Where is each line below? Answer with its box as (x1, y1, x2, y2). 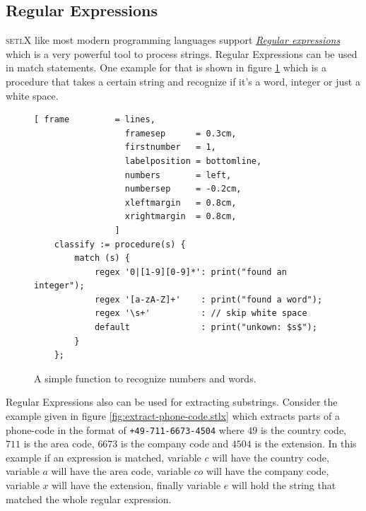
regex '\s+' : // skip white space (94, 308, 307, 319)
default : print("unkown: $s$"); (94, 322, 317, 333)
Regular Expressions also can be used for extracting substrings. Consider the (6, 394, 338, 409)
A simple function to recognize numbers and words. (34, 370, 256, 385)
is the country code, (260, 422, 347, 437)
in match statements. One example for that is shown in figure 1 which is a (6, 60, 326, 75)
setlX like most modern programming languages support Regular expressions (6, 33, 341, 47)
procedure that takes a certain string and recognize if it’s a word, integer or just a (6, 74, 360, 88)
